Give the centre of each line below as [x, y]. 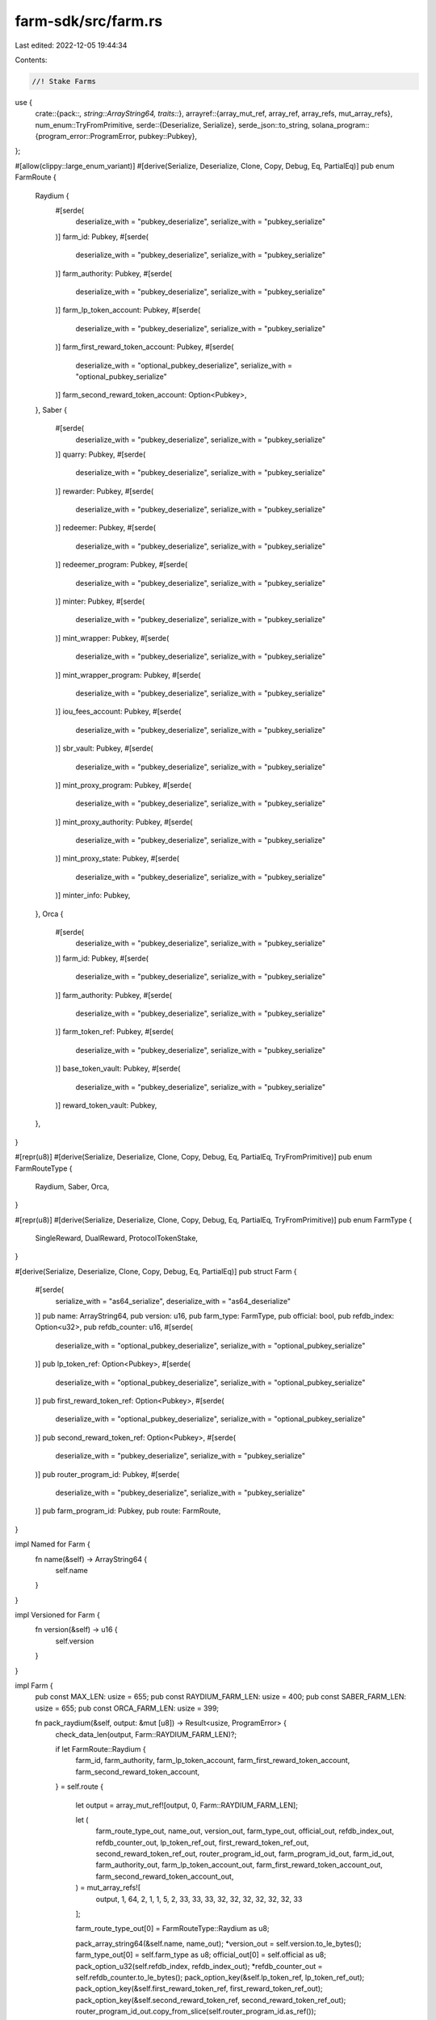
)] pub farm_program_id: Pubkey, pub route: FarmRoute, [128, 1511]
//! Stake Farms [64, 81]
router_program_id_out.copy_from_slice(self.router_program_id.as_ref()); [196, 2011]
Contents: [31, 60]
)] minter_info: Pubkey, [93, 895]
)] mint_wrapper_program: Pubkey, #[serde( [128, 675]
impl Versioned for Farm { [57, 1615]
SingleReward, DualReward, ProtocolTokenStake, [116, 1238]
